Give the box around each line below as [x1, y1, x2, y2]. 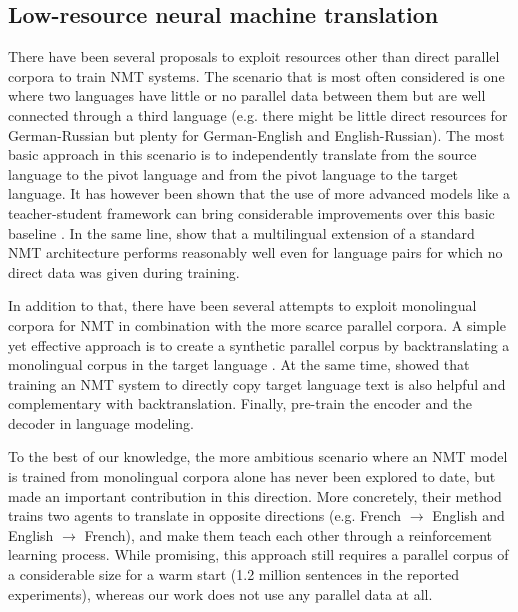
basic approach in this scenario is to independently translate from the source [8, 144, 477, 165]
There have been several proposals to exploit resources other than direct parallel [8, 46, 500, 67]
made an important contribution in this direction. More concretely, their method [8, 485, 502, 506]
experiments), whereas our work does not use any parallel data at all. [8, 583, 433, 604]
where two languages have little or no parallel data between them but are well [8, 85, 486, 106]
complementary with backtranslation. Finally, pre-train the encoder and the [8, 393, 473, 414]
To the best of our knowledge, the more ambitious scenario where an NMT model [8, 446, 508, 467]
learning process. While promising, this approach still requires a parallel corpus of [8, 544, 509, 565]
